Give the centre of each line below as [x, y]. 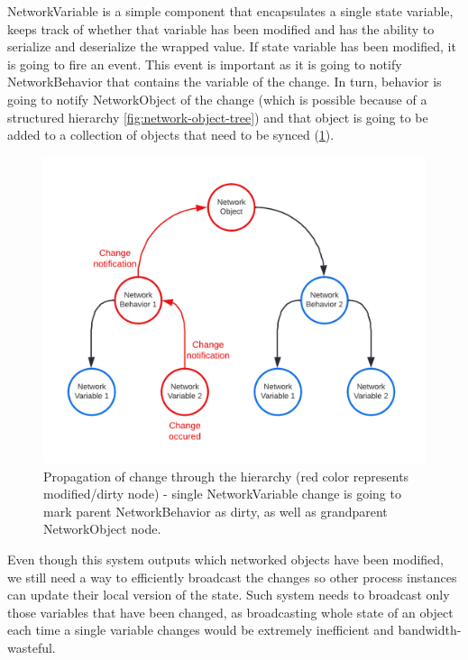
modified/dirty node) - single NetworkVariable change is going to [222, 494]
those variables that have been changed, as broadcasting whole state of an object [230, 612]
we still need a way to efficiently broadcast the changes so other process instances [232, 577]
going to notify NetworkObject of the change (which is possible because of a [217, 99]
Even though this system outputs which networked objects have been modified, [226, 559]
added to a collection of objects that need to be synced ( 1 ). [171, 135]
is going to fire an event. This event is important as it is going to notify [205, 64]
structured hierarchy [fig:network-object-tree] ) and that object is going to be [218, 117]
